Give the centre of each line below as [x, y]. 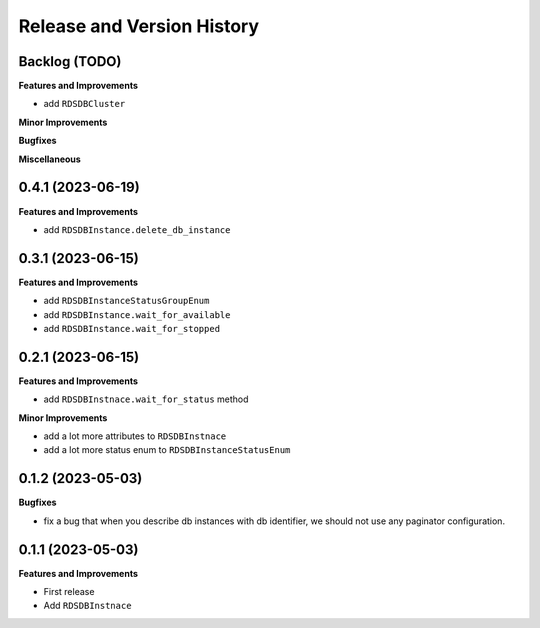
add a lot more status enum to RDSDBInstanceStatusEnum [167, 450]
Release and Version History [139, 26]
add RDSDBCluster [84, 104]
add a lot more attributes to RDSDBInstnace [135, 436]
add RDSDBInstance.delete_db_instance [137, 229]
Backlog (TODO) [70, 61]
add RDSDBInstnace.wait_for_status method [146, 399]
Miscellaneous [50, 159]
